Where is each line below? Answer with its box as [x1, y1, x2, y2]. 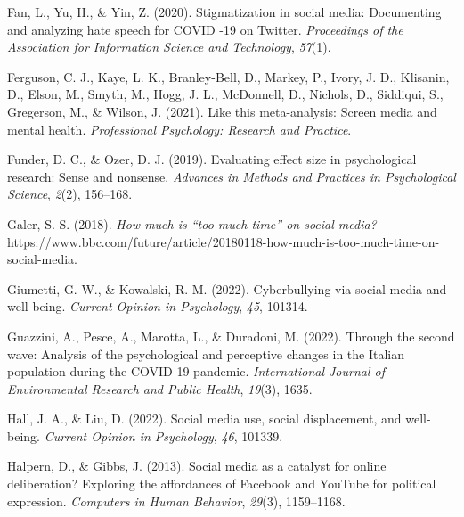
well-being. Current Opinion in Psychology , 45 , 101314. [7, 297, 308, 316]
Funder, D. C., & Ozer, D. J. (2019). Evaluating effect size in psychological [7, 150, 417, 168]
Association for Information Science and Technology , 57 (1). [7, 37, 331, 56]
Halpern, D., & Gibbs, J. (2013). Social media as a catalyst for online [7, 456, 387, 475]
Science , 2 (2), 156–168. [7, 185, 133, 203]
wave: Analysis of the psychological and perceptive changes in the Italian [7, 344, 405, 363]
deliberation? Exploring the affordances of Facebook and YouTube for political [7, 474, 436, 493]
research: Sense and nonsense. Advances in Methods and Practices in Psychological [7, 167, 456, 185]
